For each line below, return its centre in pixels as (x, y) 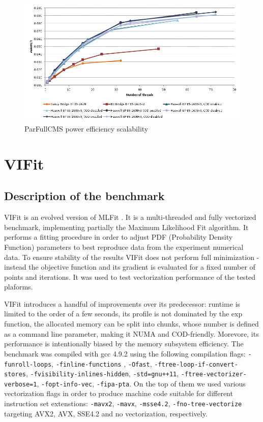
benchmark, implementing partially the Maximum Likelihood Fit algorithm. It (126, 227)
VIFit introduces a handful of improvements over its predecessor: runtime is (122, 303)
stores (15, 375)
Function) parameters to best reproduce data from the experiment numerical (124, 247)
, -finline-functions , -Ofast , (102, 363)
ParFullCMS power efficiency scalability (86, 128)
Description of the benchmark (84, 196)
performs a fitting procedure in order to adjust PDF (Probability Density (119, 237)
